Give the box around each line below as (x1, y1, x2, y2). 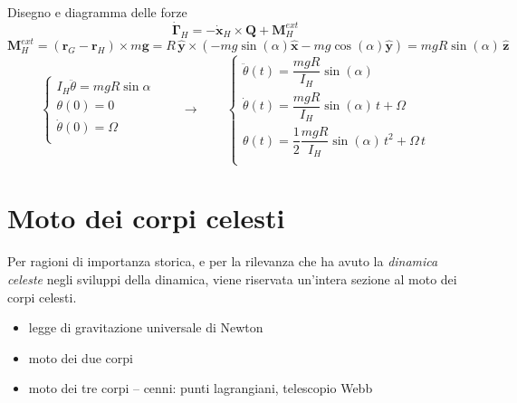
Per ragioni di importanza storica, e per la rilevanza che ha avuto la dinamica (7, 252, 438, 271)
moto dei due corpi (28, 348, 133, 367)
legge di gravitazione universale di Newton (28, 318, 263, 337)
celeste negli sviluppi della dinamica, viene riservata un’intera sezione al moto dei (7, 270, 457, 289)
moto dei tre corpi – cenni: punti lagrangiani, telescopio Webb (28, 379, 373, 398)
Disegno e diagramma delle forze (7, 3, 187, 21)
